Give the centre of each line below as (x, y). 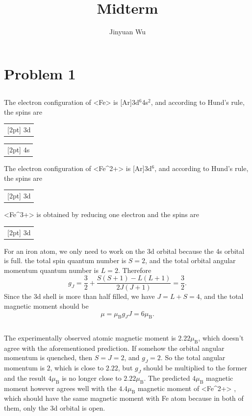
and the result (25, 378)
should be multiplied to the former (195, 368)
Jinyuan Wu (127, 32)
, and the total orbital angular (190, 260)
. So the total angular (193, 357)
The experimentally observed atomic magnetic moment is (90, 337)
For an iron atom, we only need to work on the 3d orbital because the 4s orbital (124, 251)
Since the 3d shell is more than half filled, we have (79, 296)
